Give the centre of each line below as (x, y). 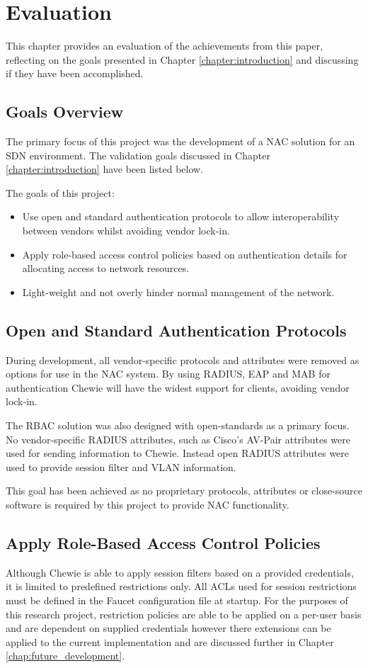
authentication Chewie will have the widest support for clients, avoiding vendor (178, 387)
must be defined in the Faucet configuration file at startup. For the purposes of (177, 600)
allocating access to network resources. (106, 268)
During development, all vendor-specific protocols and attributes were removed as (183, 360)
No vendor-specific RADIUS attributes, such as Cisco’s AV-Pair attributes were (178, 439)
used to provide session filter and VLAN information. (121, 466)
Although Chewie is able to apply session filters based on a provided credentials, (180, 572)
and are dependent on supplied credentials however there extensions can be (168, 628)
